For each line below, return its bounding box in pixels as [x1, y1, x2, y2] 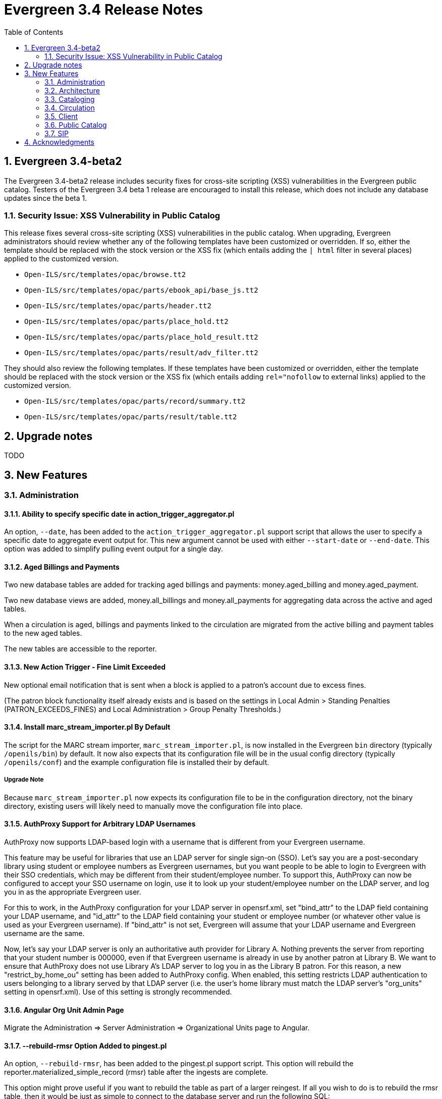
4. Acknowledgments [24, 137, 94, 146]
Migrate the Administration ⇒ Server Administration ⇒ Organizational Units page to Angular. [4, 1023, 310, 1032]
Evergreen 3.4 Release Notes [4, 1, 203, 18]
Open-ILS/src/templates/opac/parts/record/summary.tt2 [24, 397, 246, 406]
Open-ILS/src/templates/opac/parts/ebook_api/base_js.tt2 [24, 286, 258, 295]
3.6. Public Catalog [44, 120, 107, 129]
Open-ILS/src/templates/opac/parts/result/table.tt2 [24, 413, 237, 421]
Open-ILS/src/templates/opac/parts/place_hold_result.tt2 [24, 333, 258, 342]
